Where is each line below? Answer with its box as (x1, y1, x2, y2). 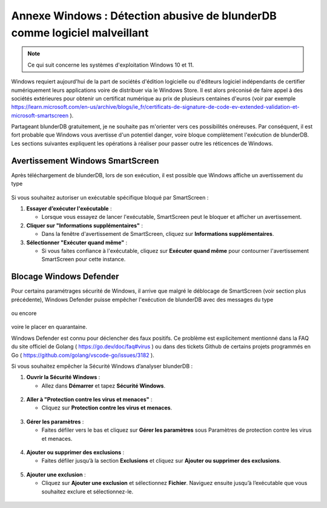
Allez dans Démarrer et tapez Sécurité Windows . (41, 382, 166, 389)
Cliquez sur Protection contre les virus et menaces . (41, 404, 173, 411)
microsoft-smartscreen (11, 112, 69, 119)
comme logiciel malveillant (11, 26, 149, 39)
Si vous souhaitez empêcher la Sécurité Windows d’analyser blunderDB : (11, 362, 193, 370)
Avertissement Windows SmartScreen (11, 155, 159, 166)
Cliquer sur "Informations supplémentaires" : (26, 221, 144, 229)
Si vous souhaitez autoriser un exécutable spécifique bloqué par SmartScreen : (11, 194, 209, 201)
